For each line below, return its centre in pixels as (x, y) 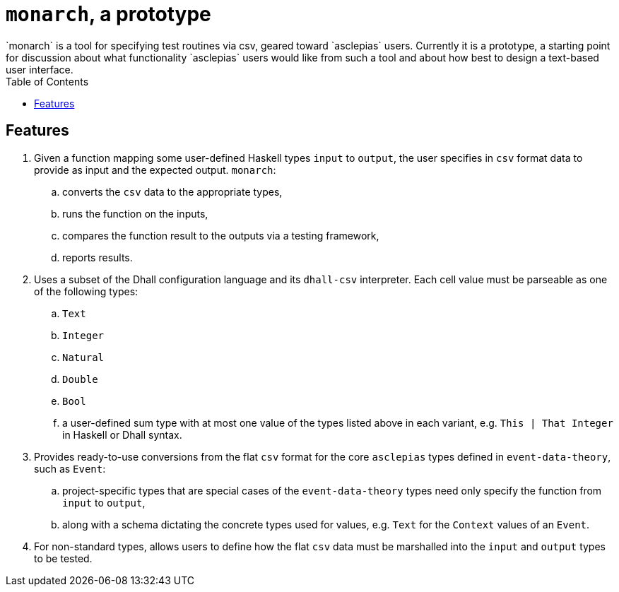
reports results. (98, 257)
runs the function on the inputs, (135, 213)
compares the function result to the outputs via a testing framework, (221, 235)
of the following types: (86, 291)
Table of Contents (47, 81)
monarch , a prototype (108, 14)
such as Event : (70, 468)
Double (80, 379)
